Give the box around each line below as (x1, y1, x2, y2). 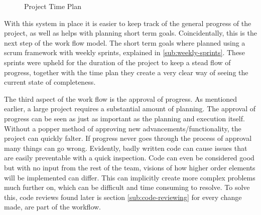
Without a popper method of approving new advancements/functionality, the (4, 123, 241, 133)
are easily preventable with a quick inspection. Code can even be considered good (4, 152, 254, 163)
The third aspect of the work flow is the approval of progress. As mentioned (4, 93, 237, 104)
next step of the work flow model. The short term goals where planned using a (4, 37, 245, 48)
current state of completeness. (4, 77, 96, 87)
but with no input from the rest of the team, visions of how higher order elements (4, 162, 255, 172)
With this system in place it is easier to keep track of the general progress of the (4, 18, 251, 28)
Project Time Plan (24, 1, 81, 11)
